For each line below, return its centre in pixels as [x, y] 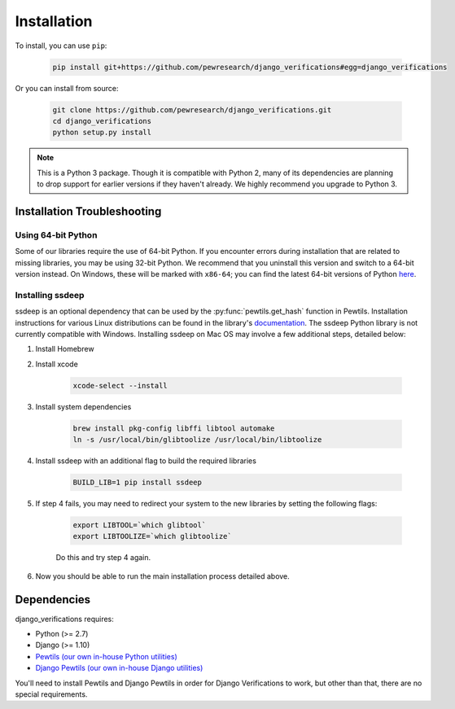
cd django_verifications [102, 121]
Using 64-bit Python [56, 234]
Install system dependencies [83, 406]
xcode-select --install [120, 385]
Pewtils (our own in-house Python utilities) [107, 656]
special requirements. [51, 694]
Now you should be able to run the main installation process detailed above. [163, 576]
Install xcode [57, 364]
